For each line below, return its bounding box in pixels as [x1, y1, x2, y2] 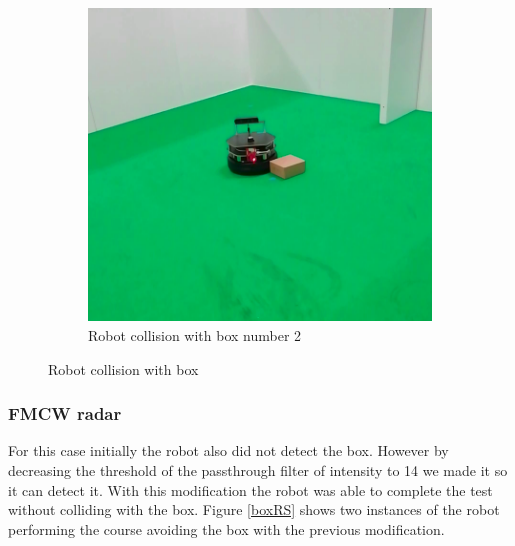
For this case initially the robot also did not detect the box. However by [8, 440, 449, 461]
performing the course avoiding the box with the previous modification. [8, 518, 445, 539]
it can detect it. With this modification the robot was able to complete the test [8, 479, 493, 500]
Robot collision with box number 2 [88, 325, 302, 346]
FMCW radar [8, 401, 122, 426]
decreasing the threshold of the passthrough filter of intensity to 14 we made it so [8, 460, 508, 481]
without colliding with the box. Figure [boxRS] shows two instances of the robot [8, 499, 500, 520]
